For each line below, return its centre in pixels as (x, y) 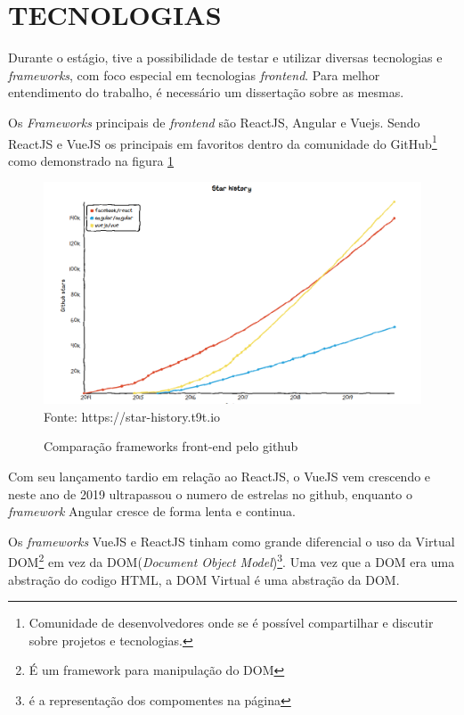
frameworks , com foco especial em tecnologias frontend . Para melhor (194, 74)
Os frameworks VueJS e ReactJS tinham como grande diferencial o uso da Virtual (232, 541)
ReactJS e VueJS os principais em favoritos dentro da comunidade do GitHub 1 (223, 142)
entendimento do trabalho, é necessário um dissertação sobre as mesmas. (206, 92)
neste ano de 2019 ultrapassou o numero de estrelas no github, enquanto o (210, 493)
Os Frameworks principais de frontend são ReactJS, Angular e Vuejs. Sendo (214, 122)
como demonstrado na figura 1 (91, 160)
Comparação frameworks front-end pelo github (171, 446)
